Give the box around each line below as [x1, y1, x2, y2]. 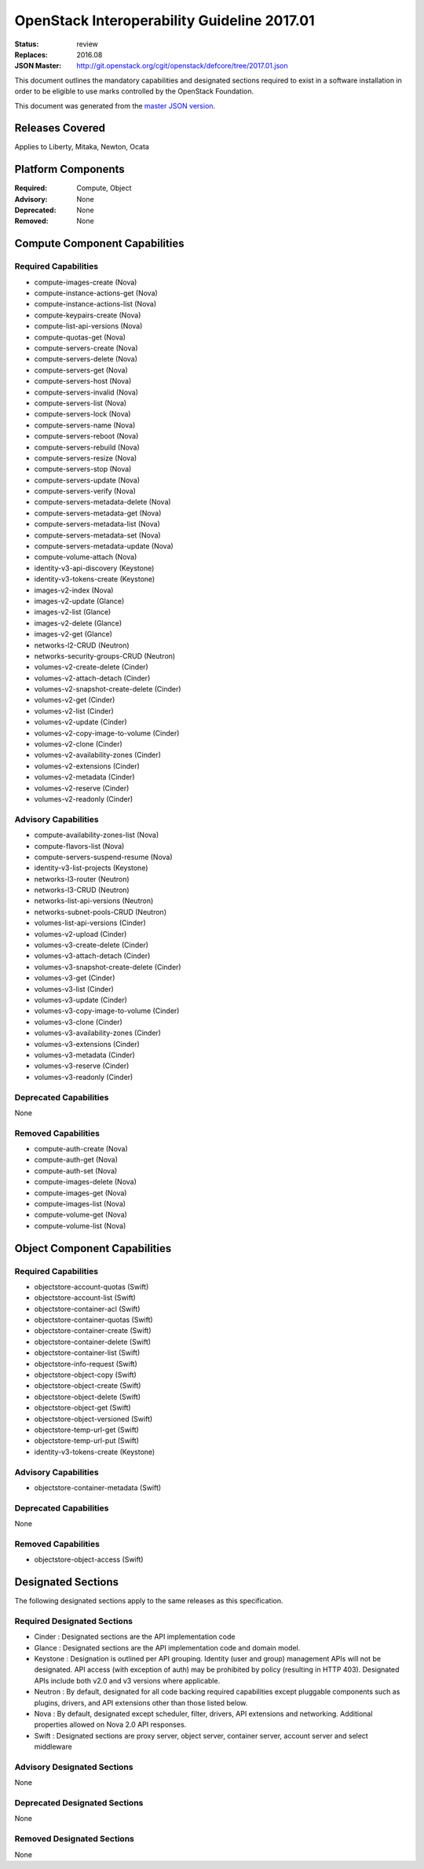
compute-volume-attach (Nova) [34, 553, 137, 562]
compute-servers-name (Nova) [34, 420, 136, 430]
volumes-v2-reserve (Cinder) [34, 783, 130, 793]
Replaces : [14, 50, 49, 59]
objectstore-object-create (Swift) [34, 1381, 141, 1390]
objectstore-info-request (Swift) [34, 1359, 137, 1368]
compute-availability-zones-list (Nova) [34, 830, 159, 840]
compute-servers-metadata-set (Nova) [34, 531, 161, 540]
